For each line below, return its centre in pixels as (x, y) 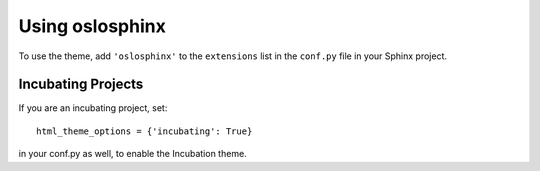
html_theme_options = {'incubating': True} (144, 131)
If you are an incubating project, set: (93, 108)
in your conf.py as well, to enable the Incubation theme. (132, 154)
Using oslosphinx (92, 26)
